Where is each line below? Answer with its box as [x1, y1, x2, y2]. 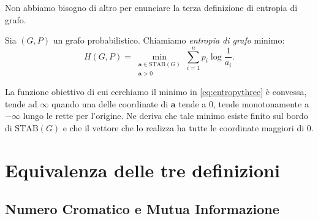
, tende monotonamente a [213, 97, 309, 110]
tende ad [5, 97, 37, 110]
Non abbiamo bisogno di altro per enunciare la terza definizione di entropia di [5, 1, 298, 13]
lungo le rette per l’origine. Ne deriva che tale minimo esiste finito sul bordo [23, 109, 308, 122]
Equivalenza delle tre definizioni [5, 157, 280, 182]
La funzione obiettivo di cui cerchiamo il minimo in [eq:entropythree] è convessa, [5, 85, 307, 98]
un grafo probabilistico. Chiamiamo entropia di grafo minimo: [53, 34, 285, 47]
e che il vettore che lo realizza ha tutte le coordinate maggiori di [62, 121, 305, 134]
